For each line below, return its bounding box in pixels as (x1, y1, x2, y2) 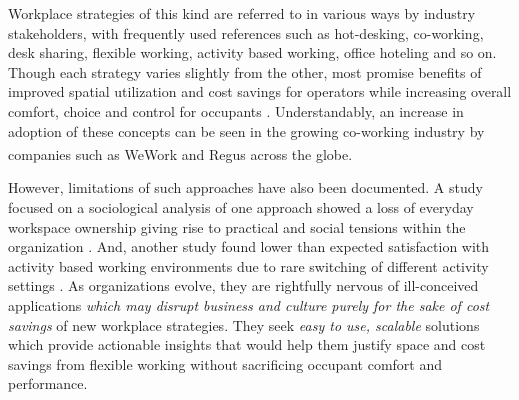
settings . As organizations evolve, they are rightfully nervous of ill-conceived (8, 275, 479, 296)
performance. (8, 373, 88, 394)
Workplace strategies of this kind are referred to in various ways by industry (8, 3, 476, 23)
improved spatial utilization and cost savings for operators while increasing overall (8, 81, 512, 102)
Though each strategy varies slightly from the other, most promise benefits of (8, 61, 482, 82)
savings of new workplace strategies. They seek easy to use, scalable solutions (8, 314, 480, 335)
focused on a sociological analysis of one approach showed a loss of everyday (8, 197, 474, 217)
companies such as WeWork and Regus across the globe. (8, 143, 353, 164)
